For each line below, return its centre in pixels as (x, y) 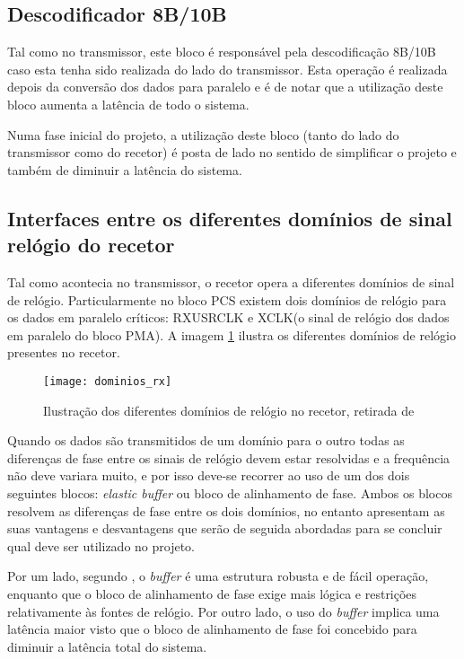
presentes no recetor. (64, 352)
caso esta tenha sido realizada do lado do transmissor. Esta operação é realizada (228, 69)
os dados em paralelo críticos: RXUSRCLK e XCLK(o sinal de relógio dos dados (228, 317)
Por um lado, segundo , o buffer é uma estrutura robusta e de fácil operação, (218, 576)
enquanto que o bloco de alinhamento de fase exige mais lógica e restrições (212, 593)
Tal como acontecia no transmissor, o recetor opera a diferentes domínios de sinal (231, 281)
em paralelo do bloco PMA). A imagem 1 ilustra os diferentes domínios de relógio (232, 334)
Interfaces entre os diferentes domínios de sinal (230, 218)
